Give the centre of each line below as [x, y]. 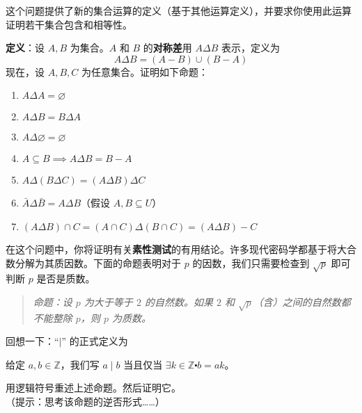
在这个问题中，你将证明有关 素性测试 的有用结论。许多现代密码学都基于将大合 [181, 249]
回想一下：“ [32, 341]
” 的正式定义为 [95, 341]
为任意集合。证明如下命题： [144, 71]
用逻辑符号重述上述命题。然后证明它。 [93, 388]
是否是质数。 [66, 278]
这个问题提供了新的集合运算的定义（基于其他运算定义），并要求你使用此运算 [179, 10]
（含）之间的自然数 [297, 301]
